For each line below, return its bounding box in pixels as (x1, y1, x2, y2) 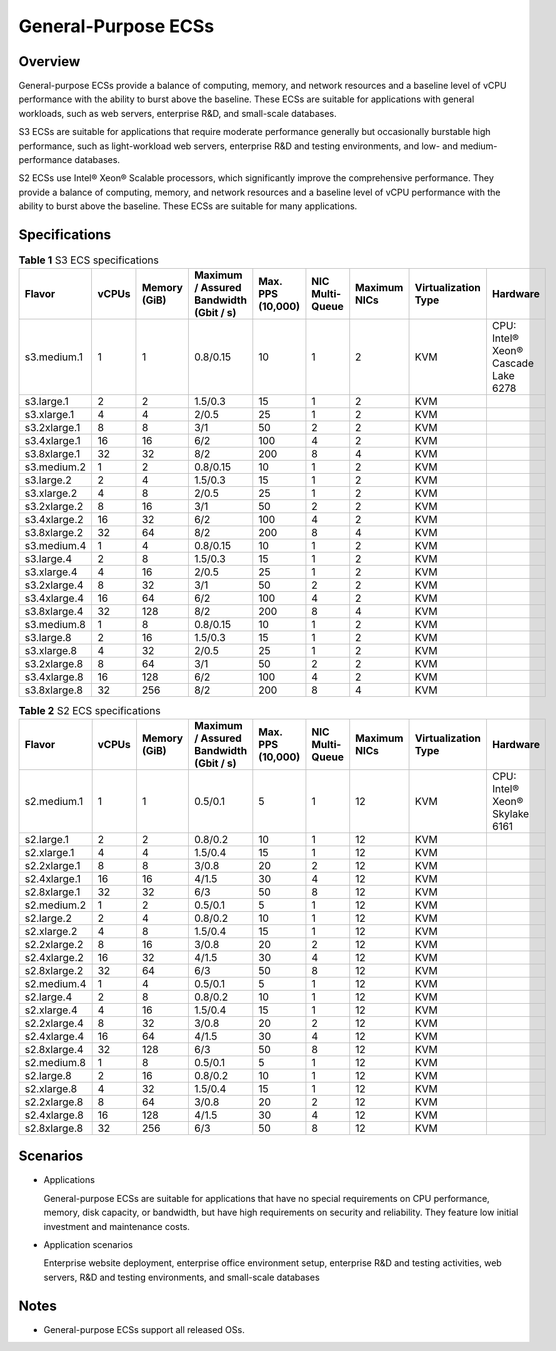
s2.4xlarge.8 (24, 1108, 84, 1122)
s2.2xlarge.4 (24, 1016, 84, 1030)
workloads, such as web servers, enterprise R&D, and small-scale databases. (18, 107, 337, 119)
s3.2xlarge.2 (24, 500, 84, 514)
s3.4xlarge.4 (24, 591, 85, 605)
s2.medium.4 (24, 976, 87, 990)
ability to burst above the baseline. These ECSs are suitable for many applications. (18, 200, 358, 212)
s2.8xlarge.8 (24, 1121, 84, 1135)
